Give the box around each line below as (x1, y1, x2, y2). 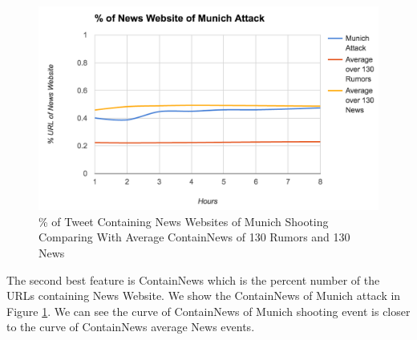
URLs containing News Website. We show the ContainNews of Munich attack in (6, 287, 401, 304)
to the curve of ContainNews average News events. (6, 318, 255, 335)
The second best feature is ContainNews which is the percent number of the (6, 271, 380, 288)
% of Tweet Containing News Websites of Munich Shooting (38, 212, 329, 229)
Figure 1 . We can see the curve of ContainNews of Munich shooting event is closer (6, 302, 411, 319)
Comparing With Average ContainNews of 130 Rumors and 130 (38, 229, 350, 245)
